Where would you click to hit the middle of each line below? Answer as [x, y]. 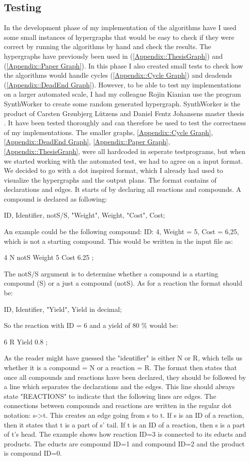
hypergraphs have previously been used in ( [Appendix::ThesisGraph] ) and [113, 56]
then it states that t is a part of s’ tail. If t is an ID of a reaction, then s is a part [125, 424]
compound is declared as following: [55, 198]
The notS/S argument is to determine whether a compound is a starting [111, 273]
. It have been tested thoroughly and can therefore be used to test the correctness [125, 123]
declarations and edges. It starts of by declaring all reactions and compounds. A [123, 189]
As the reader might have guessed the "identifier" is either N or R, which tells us [123, 358]
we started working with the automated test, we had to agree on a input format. [124, 161]
